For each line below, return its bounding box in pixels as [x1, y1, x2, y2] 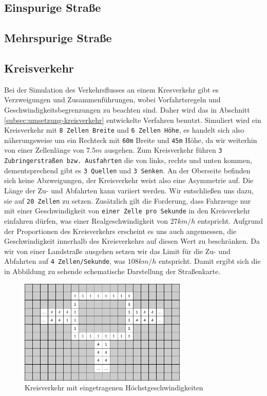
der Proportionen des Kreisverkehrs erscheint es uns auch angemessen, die [4, 225, 237, 236]
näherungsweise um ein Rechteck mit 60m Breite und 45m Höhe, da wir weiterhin [4, 134, 257, 145]
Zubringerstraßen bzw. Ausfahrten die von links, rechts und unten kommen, [4, 155, 252, 166]
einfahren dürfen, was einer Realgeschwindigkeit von [4, 215, 168, 226]
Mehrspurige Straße [4, 30, 112, 46]
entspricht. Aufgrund [197, 215, 263, 226]
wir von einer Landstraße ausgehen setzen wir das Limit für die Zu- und [4, 245, 231, 256]
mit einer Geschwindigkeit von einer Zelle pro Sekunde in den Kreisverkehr [4, 205, 251, 216]
